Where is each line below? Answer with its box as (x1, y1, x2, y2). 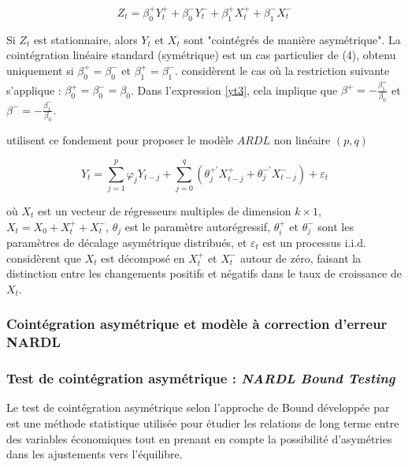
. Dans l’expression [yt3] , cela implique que (131, 81, 338, 98)
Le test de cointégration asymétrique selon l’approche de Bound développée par (6, 399, 390, 416)
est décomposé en (101, 249, 185, 266)
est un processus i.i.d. (262, 233, 366, 250)
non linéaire (273, 132, 331, 148)
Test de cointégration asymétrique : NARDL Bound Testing (6, 368, 395, 388)
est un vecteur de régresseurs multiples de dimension (38, 202, 291, 219)
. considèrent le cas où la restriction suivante (175, 62, 390, 78)
